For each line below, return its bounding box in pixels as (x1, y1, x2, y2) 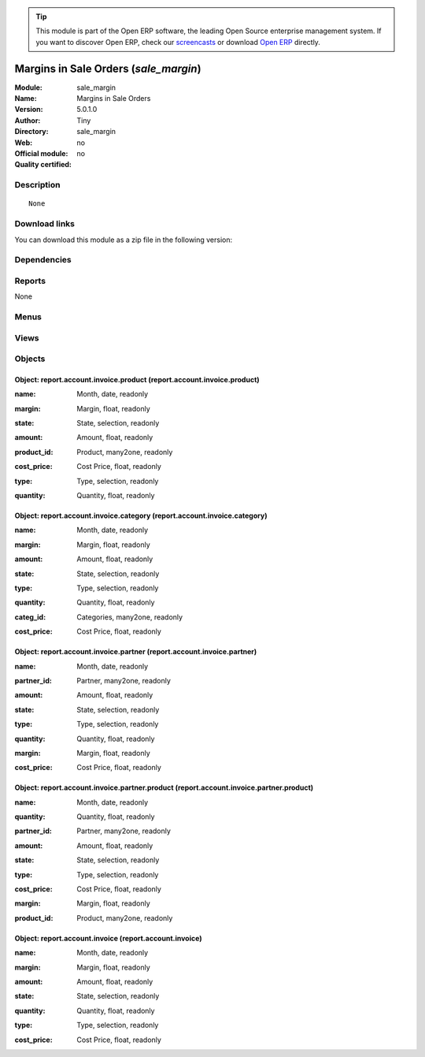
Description (14, 180, 61, 191)
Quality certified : (14, 160, 72, 169)
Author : (14, 115, 41, 125)
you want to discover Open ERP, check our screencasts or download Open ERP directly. (35, 37, 320, 47)
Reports (14, 275, 46, 286)
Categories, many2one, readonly (76, 612, 183, 622)
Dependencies (14, 255, 72, 266)
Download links (14, 218, 75, 229)
